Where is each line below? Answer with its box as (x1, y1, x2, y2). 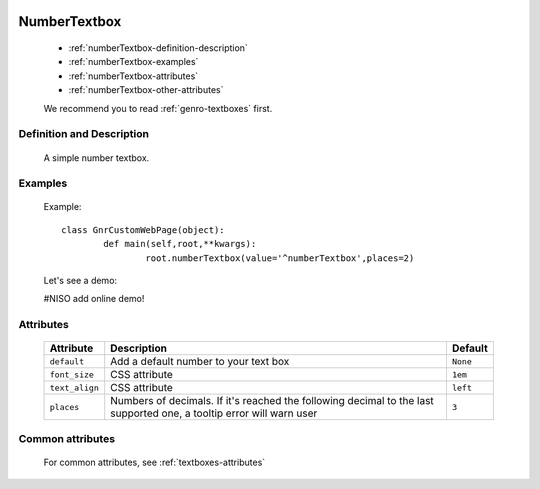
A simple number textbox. (43, 151, 150, 164)
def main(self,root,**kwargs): (103, 238, 257, 250)
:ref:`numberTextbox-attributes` (68, 70, 199, 82)
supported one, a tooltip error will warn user (110, 406, 318, 420)
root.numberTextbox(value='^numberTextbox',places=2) (145, 252, 415, 264)
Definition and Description (18, 127, 150, 141)
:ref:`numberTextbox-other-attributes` (68, 84, 224, 96)
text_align (49, 382, 100, 393)
